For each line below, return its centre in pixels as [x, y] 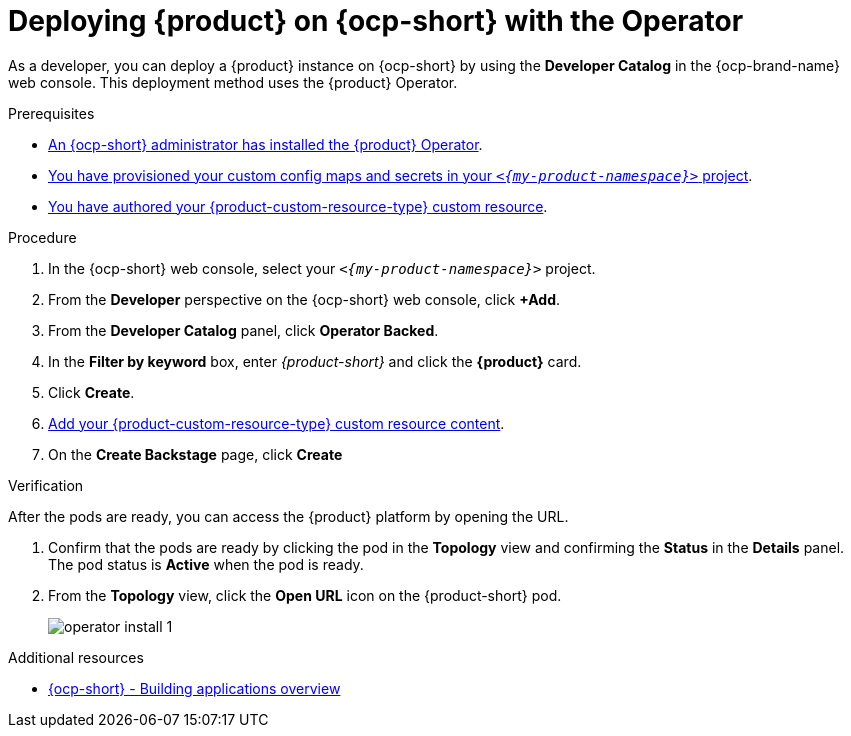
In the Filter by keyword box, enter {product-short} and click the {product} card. [315, 361]
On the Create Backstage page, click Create [195, 454]
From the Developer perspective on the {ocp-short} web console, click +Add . [304, 299]
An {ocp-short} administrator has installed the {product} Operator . [265, 144]
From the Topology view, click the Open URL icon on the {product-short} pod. [305, 595]
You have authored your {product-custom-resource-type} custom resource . [298, 206]
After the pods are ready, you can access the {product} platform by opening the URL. [288, 516]
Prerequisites [51, 113]
